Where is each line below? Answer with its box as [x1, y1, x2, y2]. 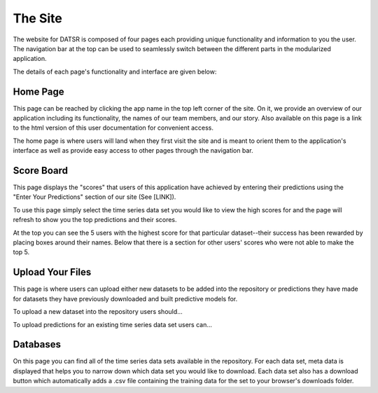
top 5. [13, 248, 30, 256]
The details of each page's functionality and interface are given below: [13, 67, 217, 76]
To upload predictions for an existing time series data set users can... [13, 320, 213, 329]
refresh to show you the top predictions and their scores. [13, 216, 178, 224]
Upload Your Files [13, 266, 92, 278]
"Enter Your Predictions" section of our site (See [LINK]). [13, 193, 176, 201]
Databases [13, 338, 62, 350]
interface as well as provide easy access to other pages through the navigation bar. [13, 146, 253, 155]
